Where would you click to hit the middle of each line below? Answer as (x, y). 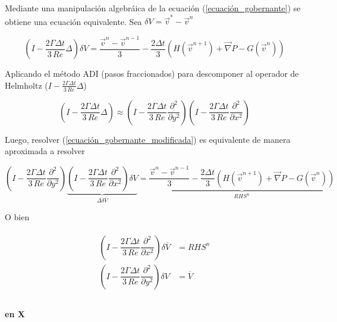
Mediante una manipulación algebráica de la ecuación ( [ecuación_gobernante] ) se (153, 8)
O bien (17, 216)
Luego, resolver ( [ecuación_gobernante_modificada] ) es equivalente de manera (148, 139)
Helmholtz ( (26, 85)
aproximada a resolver (45, 151)
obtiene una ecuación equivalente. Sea (73, 21)
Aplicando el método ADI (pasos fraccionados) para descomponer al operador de (152, 74)
